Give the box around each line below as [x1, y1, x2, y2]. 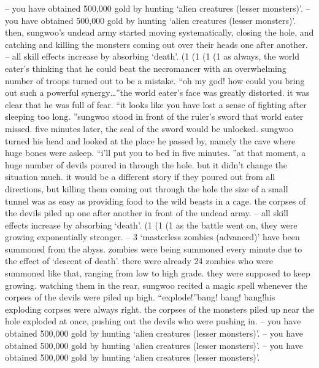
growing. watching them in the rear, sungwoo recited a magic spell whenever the [5, 278, 307, 291]
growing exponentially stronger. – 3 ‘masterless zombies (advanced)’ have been [5, 230, 300, 243]
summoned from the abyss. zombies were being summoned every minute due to [5, 242, 302, 255]
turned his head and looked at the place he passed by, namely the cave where [5, 134, 296, 147]
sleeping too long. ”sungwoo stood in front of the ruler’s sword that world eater [5, 110, 304, 123]
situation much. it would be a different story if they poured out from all [5, 170, 275, 183]
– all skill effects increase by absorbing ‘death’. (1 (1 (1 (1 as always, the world [5, 50, 300, 63]
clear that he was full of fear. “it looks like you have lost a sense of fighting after [5, 98, 307, 111]
